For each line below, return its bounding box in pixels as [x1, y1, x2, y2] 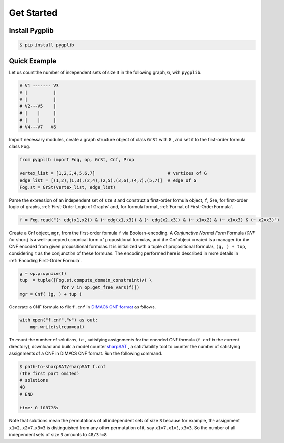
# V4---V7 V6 [19, 124, 56, 130]
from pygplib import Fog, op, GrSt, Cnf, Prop [19, 157, 134, 163]
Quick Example [9, 57, 57, 65]
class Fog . [9, 143, 31, 150]
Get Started [9, 7, 58, 18]
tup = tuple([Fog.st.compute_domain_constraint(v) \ [19, 277, 152, 283]
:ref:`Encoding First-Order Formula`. [9, 257, 82, 263]
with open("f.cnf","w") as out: [19, 317, 98, 323]
